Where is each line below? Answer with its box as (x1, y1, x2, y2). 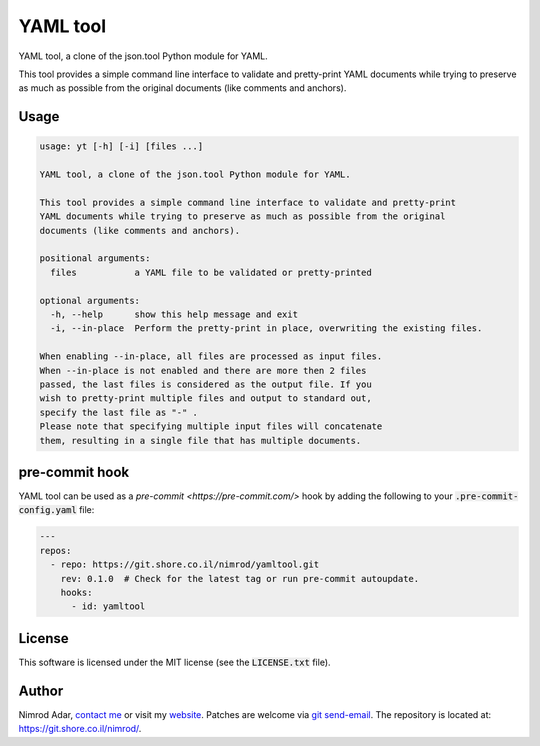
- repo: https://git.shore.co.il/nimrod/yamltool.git (50, 559, 320, 570)
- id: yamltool (71, 601, 146, 612)
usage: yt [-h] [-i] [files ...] (39, 141, 204, 152)
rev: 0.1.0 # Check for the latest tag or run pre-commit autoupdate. (60, 573, 420, 584)
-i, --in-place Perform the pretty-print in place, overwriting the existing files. (50, 323, 483, 334)
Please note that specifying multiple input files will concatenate (39, 421, 383, 432)
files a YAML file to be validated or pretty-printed (50, 266, 372, 278)
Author (18, 682, 64, 699)
